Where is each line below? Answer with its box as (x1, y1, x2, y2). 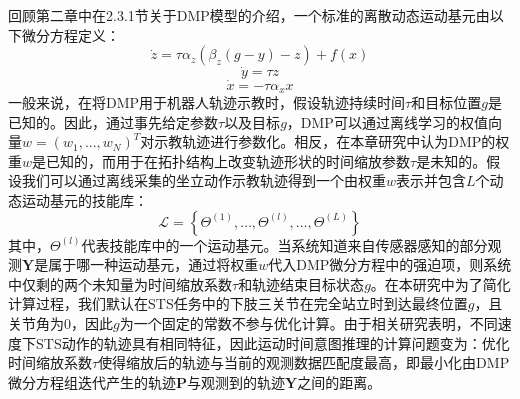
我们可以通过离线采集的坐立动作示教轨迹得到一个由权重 (21, 170, 386, 191)
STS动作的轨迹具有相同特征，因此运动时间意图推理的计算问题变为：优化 (35, 332, 510, 353)
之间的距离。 (297, 371, 382, 392)
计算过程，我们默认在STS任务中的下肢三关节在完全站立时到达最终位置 (8, 293, 468, 314)
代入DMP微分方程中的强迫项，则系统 (268, 254, 512, 275)
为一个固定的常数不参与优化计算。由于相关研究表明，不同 (119, 313, 498, 334)
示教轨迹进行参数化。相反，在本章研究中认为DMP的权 (154, 131, 510, 152)
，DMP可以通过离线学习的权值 (286, 111, 488, 132)
